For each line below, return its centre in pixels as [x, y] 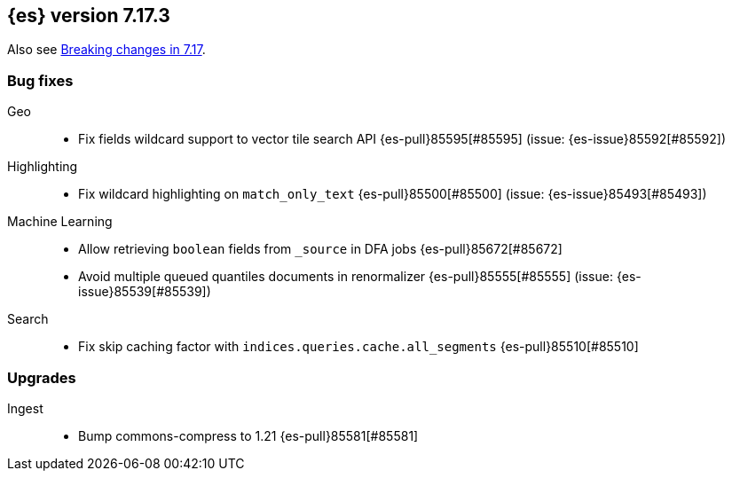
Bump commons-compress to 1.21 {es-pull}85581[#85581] [248, 435]
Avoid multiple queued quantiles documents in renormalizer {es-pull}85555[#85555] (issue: [346, 277]
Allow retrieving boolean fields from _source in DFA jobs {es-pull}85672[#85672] [320, 249]
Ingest [25, 408]
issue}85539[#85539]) [145, 292]
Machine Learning [60, 222]
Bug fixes [40, 80]
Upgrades [42, 377]
